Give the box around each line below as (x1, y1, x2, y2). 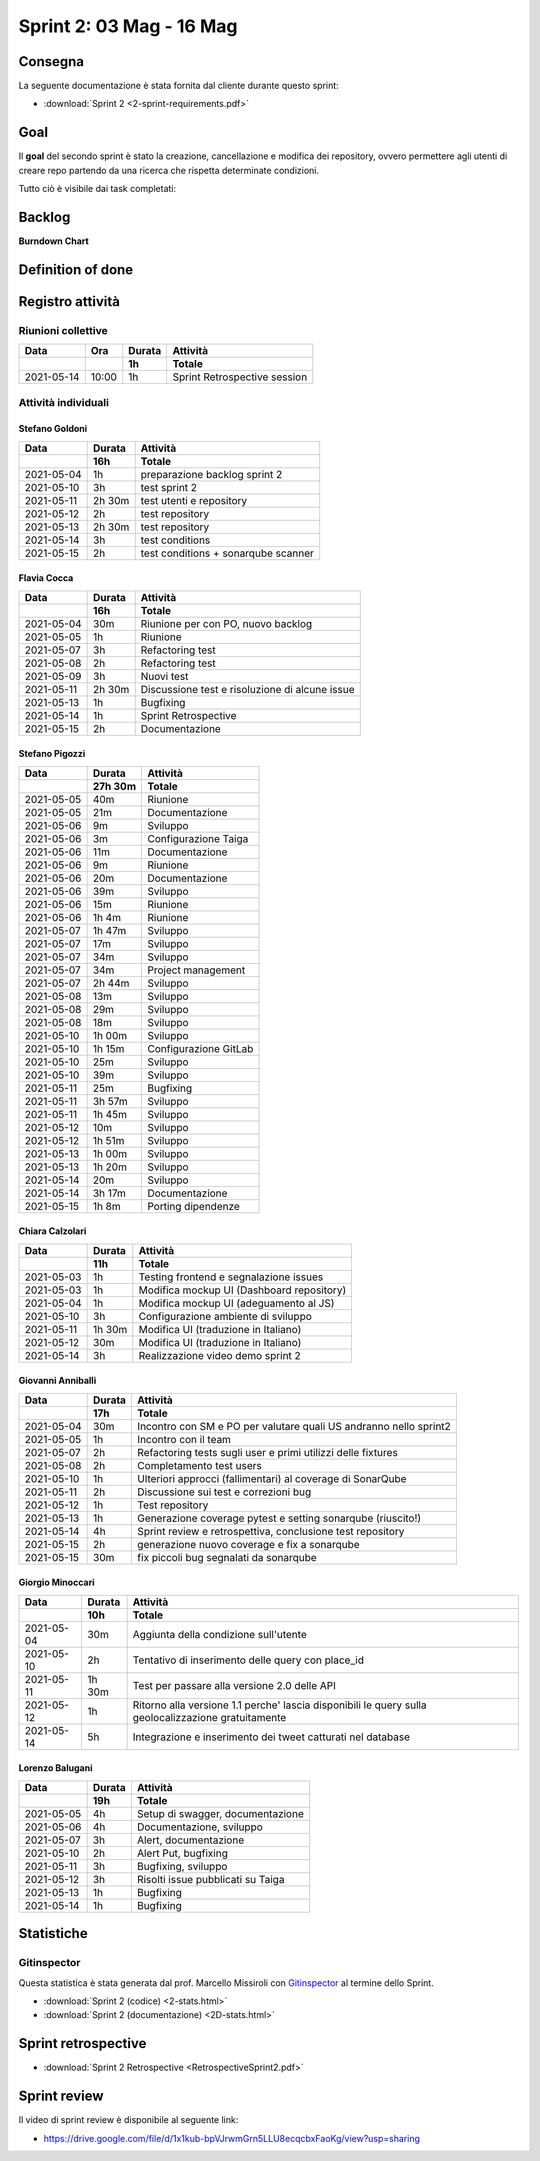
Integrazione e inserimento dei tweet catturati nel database (132, 1730, 410, 1744)
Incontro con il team (136, 1432, 232, 1446)
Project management (146, 963, 246, 977)
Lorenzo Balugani (18, 1762, 93, 1774)
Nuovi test (140, 669, 189, 683)
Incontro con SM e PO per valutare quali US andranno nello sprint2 (136, 1419, 452, 1433)
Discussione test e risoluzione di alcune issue (140, 682, 355, 696)
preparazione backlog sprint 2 (140, 467, 283, 481)
